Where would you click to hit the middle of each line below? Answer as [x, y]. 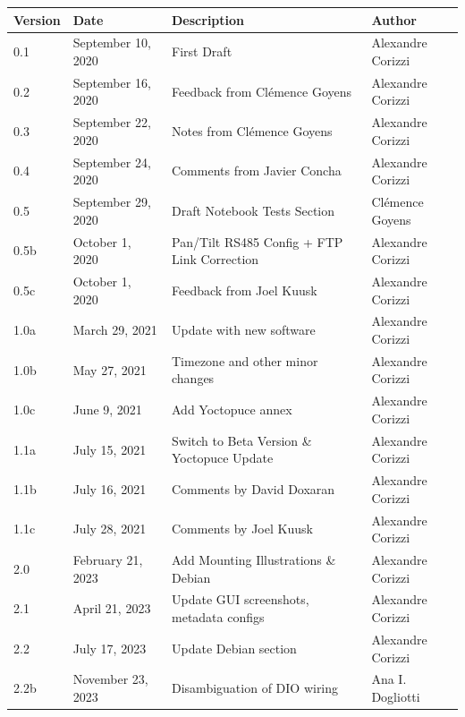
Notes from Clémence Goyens [252, 131]
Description [208, 19]
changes [193, 378]
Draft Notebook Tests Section [254, 210]
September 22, [112, 122]
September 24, [112, 162]
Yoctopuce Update [223, 458]
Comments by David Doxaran [254, 488]
